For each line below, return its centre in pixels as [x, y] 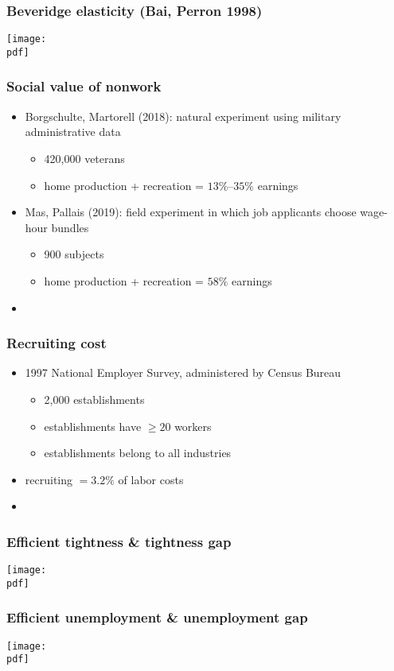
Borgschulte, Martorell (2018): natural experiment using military [183, 116]
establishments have [93, 426]
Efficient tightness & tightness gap [119, 541]
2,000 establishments [94, 399]
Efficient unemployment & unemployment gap [157, 617]
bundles [70, 227]
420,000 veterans [84, 158]
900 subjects [74, 254]
